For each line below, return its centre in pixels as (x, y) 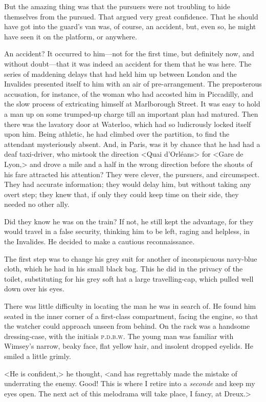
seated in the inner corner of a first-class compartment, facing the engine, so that (131, 316)
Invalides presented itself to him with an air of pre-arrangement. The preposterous (133, 84)
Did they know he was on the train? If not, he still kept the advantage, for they (129, 221)
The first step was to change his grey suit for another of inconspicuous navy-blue (131, 258)
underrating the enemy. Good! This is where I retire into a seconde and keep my (130, 383)
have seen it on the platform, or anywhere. (71, 36)
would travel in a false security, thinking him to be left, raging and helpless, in (127, 231)
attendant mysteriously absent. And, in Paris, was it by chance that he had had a (132, 144)
